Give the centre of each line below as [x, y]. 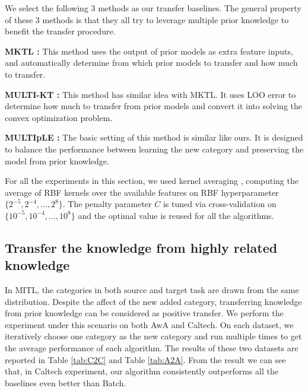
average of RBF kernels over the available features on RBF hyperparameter [142, 192]
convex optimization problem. [59, 117]
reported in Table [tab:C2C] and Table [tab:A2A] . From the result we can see [145, 359]
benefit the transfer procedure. [60, 31]
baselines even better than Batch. [66, 382]
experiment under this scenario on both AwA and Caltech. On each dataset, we [149, 324]
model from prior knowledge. [57, 160]
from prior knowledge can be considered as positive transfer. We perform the [144, 313]
